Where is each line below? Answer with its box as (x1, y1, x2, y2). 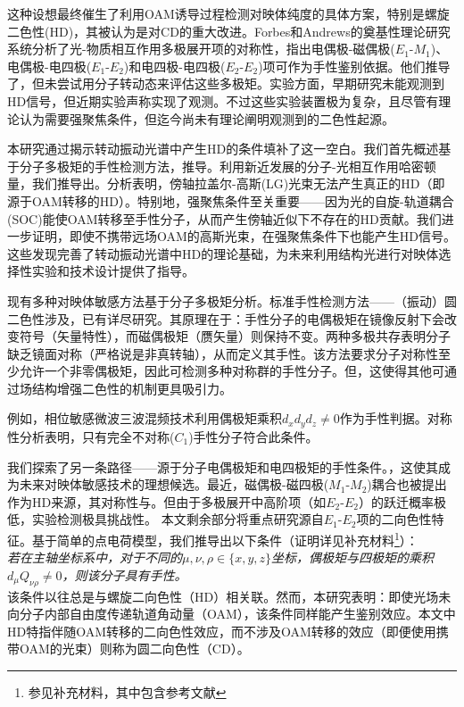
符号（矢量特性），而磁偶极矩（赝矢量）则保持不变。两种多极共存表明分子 (19, 327, 451, 345)
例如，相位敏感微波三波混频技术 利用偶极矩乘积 (7, 409, 282, 428)
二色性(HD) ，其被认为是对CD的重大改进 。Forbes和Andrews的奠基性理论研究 (7, 21, 451, 40)
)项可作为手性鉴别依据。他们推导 (258, 56, 451, 75)
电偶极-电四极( (7, 56, 92, 75)
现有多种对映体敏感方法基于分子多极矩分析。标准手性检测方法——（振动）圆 (7, 291, 457, 310)
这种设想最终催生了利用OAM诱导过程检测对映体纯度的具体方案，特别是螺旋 (7, 4, 450, 22)
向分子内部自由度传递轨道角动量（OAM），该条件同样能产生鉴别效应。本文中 (7, 604, 456, 623)
